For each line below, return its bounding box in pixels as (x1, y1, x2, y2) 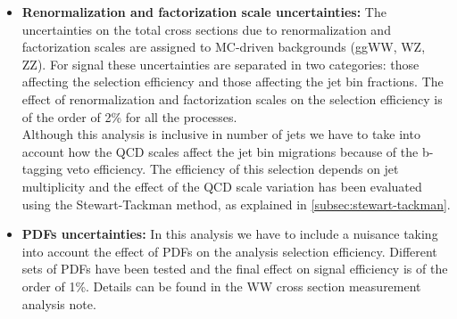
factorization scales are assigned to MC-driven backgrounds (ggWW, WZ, (21, 37, 426, 56)
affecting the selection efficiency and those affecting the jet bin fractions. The (21, 72, 444, 91)
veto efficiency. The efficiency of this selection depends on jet (66, 159, 399, 178)
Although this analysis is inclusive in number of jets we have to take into (21, 125, 420, 143)
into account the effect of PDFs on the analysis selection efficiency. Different (21, 241, 437, 260)
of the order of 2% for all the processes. (21, 107, 237, 126)
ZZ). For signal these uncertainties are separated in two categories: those (21, 54, 420, 73)
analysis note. (21, 294, 96, 313)
